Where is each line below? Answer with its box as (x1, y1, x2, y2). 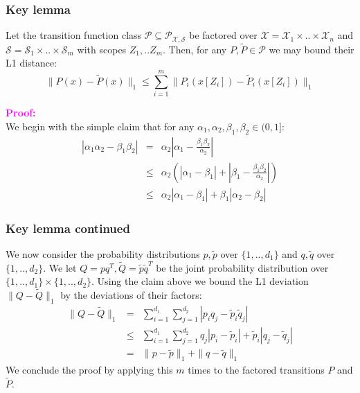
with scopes (77, 42, 127, 56)
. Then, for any (163, 42, 227, 56)
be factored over (189, 28, 258, 42)
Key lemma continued (6, 219, 130, 236)
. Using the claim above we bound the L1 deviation (91, 274, 309, 288)
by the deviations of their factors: (60, 288, 202, 302)
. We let (43, 260, 77, 274)
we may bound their (269, 42, 354, 56)
